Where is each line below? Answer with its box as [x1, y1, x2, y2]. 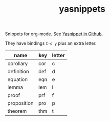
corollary [7, 60, 28, 67]
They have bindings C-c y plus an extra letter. [5, 40, 97, 46]
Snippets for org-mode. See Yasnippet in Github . [5, 31, 103, 37]
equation [7, 76, 28, 83]
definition [7, 68, 29, 75]
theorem [7, 108, 27, 115]
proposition [7, 100, 34, 107]
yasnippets [59, 3, 106, 15]
